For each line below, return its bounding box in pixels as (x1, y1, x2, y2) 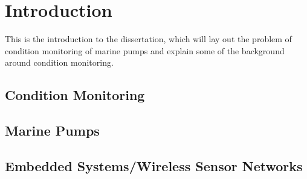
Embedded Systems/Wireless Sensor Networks (5, 156, 303, 175)
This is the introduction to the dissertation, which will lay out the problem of (5, 33, 292, 45)
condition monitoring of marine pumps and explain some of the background (5, 44, 285, 57)
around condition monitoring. (5, 56, 114, 69)
